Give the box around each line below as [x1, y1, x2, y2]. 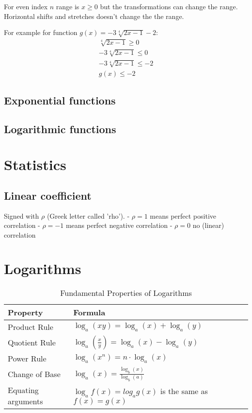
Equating [8, 384, 39, 396]
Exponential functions [4, 92, 116, 107]
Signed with [4, 210, 39, 221]
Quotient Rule [8, 337, 56, 348]
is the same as [160, 385, 208, 396]
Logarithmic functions [4, 121, 116, 136]
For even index [4, 1, 48, 11]
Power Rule [8, 352, 47, 364]
